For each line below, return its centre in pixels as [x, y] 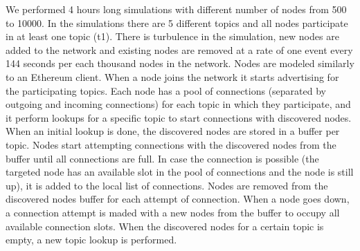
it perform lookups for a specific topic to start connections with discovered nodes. [179, 117]
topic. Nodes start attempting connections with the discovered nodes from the [171, 144]
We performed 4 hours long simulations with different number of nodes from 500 [176, 9]
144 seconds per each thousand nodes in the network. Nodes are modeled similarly [180, 63]
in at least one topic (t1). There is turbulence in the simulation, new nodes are [172, 36]
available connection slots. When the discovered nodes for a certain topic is [165, 226]
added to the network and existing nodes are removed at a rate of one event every [179, 49]
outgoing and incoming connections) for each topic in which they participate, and [178, 104]
